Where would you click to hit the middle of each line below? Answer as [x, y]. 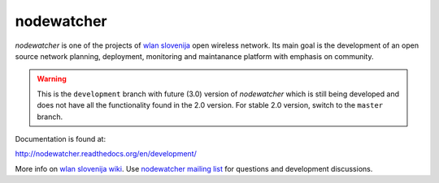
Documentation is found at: [60, 138]
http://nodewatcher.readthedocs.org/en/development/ [106, 154]
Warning [52, 79]
